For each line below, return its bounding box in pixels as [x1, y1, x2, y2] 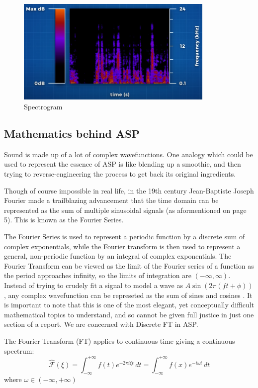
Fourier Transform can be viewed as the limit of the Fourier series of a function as [4, 260, 254, 271]
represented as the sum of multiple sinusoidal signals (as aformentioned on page [4, 204, 247, 215]
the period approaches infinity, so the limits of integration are [4, 270, 191, 281]
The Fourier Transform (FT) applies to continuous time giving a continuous [4, 335, 235, 346]
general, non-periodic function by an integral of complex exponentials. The [4, 251, 232, 261]
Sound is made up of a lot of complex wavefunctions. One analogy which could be [4, 149, 253, 159]
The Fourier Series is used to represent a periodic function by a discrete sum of [4, 231, 245, 242]
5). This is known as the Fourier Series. [4, 214, 124, 225]
